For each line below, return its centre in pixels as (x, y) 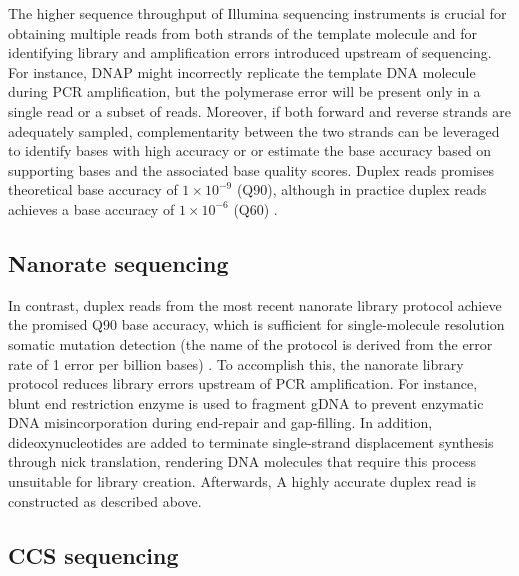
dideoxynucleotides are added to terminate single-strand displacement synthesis (251, 441)
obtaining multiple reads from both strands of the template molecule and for (243, 32)
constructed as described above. (105, 500)
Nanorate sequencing (118, 262)
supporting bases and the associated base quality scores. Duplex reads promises (251, 169)
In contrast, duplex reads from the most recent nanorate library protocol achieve (255, 304)
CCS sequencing (93, 554)
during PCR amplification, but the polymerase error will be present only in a (244, 91)
